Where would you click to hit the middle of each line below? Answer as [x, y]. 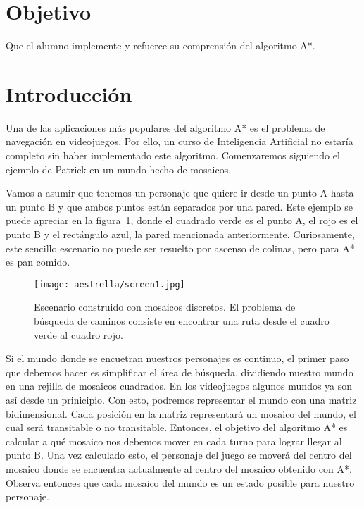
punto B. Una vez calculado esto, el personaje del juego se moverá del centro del [179, 455]
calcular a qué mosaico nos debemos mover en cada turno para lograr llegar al [174, 441]
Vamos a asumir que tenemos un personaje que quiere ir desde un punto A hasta [180, 193]
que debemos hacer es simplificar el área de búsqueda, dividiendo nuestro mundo [180, 372]
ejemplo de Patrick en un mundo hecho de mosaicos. [119, 169]
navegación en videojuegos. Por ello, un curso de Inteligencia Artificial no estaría [180, 141]
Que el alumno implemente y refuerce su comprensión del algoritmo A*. [161, 45]
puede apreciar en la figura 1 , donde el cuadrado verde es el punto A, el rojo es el [182, 220]
